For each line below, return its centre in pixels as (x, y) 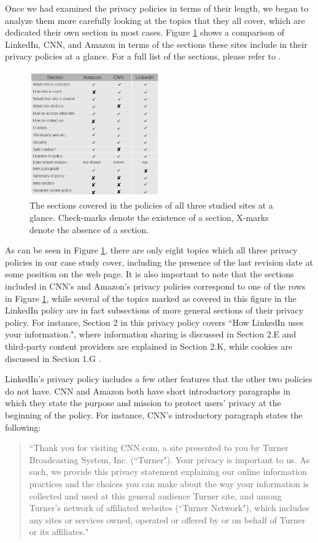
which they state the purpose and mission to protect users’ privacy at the (143, 403)
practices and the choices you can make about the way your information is (169, 483)
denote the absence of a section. (89, 229)
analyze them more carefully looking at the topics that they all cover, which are (155, 20)
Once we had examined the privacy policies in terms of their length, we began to (157, 8)
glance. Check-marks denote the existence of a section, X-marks (149, 218)
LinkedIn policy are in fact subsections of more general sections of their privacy (154, 310)
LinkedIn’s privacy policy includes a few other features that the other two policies (159, 379)
